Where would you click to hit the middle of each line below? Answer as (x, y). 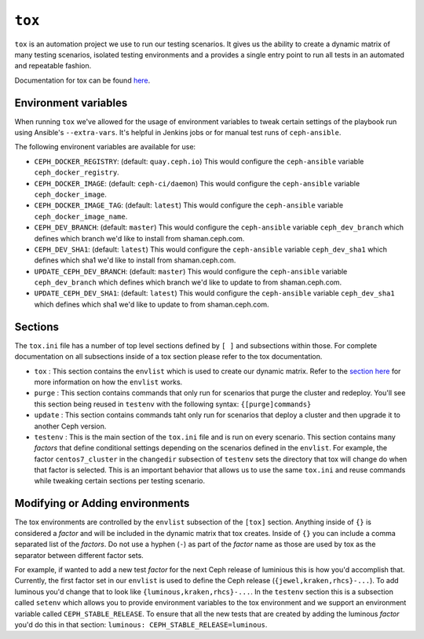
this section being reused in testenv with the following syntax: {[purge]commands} (173, 404)
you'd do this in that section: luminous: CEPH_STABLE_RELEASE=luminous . (141, 624)
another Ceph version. (70, 426)
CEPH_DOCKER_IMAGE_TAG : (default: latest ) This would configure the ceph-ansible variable (189, 205)
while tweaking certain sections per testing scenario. (120, 481)
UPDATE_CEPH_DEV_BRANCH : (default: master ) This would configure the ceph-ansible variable (191, 271)
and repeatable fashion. (53, 66)
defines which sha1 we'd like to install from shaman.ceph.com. (135, 260)
